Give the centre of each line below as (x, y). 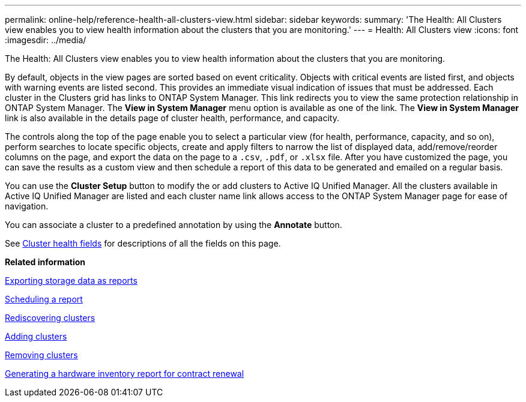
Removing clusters (41, 355)
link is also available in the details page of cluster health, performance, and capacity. (172, 118)
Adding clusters (36, 336)
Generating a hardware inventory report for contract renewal (125, 373)
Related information (45, 262)
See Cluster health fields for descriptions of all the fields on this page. (143, 243)
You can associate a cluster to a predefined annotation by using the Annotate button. (174, 225)
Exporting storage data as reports (71, 280)
